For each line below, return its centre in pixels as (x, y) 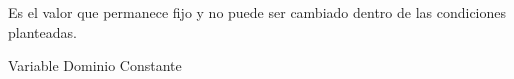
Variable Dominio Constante (95, 65)
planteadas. (42, 31)
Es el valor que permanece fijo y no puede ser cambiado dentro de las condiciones (257, 12)
